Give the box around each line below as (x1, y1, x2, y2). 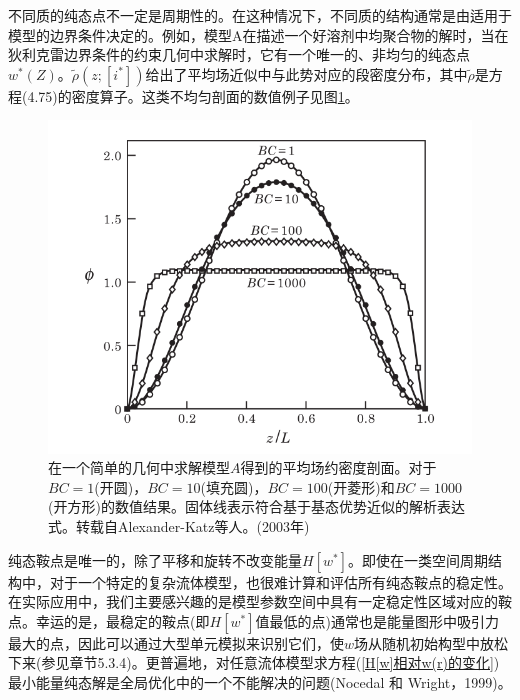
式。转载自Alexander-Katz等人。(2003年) (48, 516, 310, 537)
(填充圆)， (200, 476, 268, 497)
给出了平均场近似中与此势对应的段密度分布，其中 (145, 63, 468, 84)
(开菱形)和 (327, 476, 395, 497)
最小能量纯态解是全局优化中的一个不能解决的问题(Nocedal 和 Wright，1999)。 (8, 672, 512, 693)
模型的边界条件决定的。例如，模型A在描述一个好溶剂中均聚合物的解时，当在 (8, 24, 509, 45)
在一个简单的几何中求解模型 (48, 457, 230, 478)
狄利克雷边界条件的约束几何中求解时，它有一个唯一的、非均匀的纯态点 (8, 44, 470, 65)
